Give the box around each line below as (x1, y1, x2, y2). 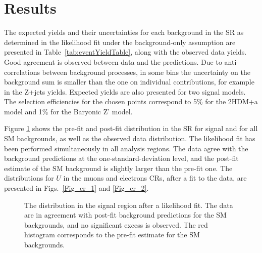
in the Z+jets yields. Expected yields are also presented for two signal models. (4, 86, 246, 97)
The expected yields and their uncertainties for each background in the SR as (4, 27, 244, 37)
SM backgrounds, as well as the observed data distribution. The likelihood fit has (4, 133, 255, 144)
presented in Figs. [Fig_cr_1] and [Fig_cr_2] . (4, 183, 149, 193)
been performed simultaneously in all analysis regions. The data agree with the (4, 143, 248, 153)
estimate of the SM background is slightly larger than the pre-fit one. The (4, 162, 233, 173)
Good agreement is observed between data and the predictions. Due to (4, 56, 222, 67)
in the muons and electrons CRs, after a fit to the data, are (63, 173, 247, 183)
